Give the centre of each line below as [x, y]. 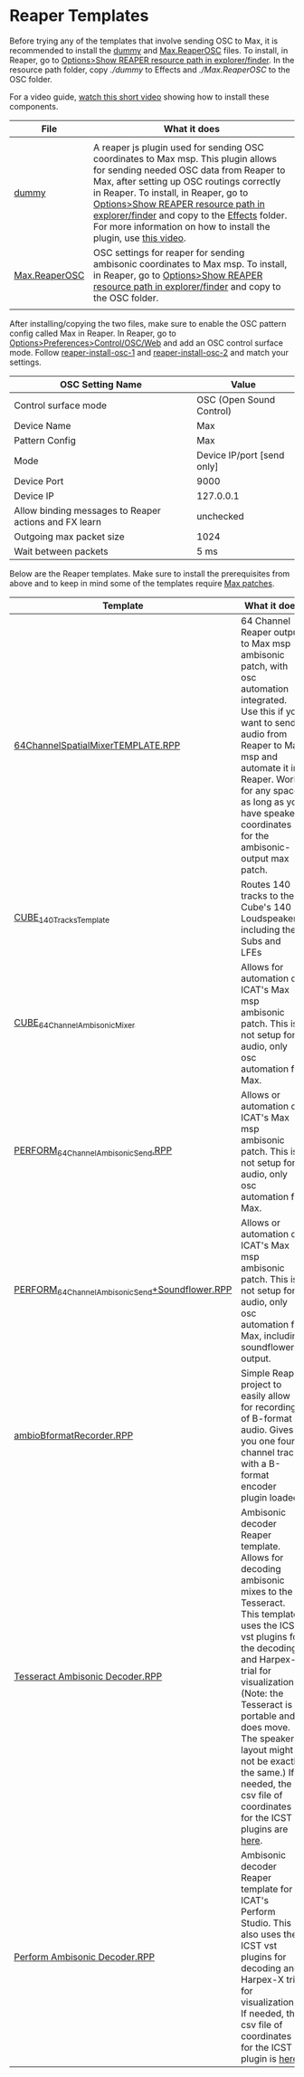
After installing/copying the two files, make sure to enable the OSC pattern [148, 323]
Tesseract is [266, 1704]
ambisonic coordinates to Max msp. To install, [190, 263]
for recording [269, 1406]
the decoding [269, 1648]
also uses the [269, 1934]
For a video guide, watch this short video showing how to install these [139, 97]
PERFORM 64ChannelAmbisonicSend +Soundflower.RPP [123, 1291]
